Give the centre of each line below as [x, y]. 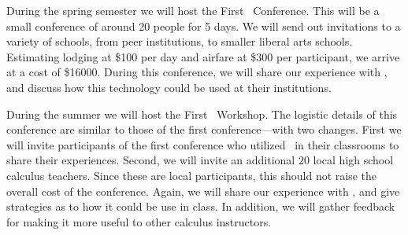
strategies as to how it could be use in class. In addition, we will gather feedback [201, 206]
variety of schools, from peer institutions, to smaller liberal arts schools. [180, 41]
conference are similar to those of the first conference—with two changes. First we [204, 129]
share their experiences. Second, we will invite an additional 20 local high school [200, 160]
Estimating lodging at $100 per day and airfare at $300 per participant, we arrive [203, 56]
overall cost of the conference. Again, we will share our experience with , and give [203, 191]
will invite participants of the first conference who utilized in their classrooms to [203, 144]
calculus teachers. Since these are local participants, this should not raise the [192, 175]
